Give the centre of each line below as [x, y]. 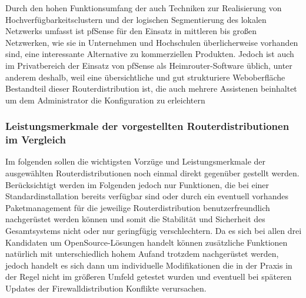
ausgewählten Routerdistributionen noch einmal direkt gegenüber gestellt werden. [152, 173]
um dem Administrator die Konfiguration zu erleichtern [105, 100]
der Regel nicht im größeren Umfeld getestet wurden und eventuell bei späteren [149, 277]
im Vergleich [36, 140]
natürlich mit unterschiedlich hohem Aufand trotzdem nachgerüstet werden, [142, 254]
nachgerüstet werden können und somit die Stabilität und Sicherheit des [135, 219]
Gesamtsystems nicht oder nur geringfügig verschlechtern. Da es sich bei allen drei [154, 231]
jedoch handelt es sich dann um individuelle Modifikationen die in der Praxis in [149, 265]
